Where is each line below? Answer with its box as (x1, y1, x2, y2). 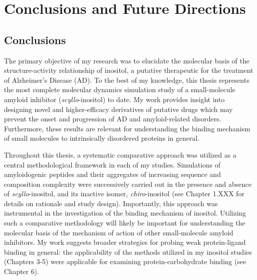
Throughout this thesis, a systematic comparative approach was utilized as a (4, 149, 237, 160)
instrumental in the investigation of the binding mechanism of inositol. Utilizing (4, 208, 246, 218)
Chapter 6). (4, 266, 39, 277)
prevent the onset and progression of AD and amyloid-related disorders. (4, 113, 221, 124)
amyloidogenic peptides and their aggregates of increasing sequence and (4, 169, 221, 179)
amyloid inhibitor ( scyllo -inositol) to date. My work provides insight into (4, 94, 225, 104)
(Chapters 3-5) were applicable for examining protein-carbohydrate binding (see (4, 256, 246, 267)
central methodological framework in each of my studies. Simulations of (4, 159, 221, 169)
